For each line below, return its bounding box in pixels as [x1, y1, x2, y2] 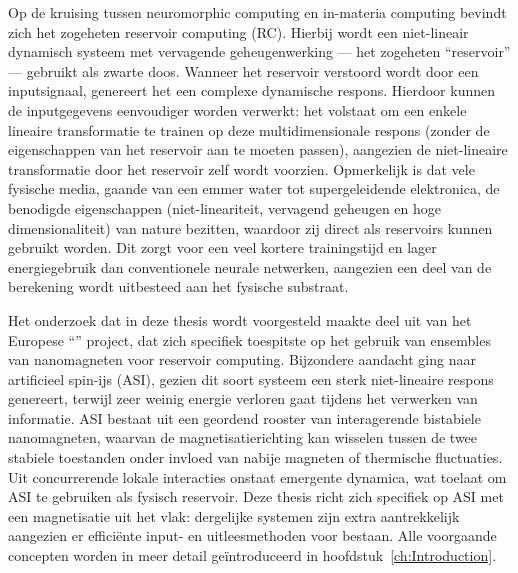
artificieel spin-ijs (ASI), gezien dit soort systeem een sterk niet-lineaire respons [8, 368, 494, 389]
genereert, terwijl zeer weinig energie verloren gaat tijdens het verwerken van [8, 388, 478, 409]
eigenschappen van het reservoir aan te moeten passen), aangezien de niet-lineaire [8, 139, 508, 160]
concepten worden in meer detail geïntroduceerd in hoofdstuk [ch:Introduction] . [8, 545, 497, 566]
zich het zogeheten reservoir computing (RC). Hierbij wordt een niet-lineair [8, 21, 469, 42]
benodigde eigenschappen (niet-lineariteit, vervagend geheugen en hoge [8, 197, 442, 218]
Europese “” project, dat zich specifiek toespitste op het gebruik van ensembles [8, 329, 491, 350]
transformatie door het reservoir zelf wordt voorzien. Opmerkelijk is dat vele [8, 158, 475, 179]
